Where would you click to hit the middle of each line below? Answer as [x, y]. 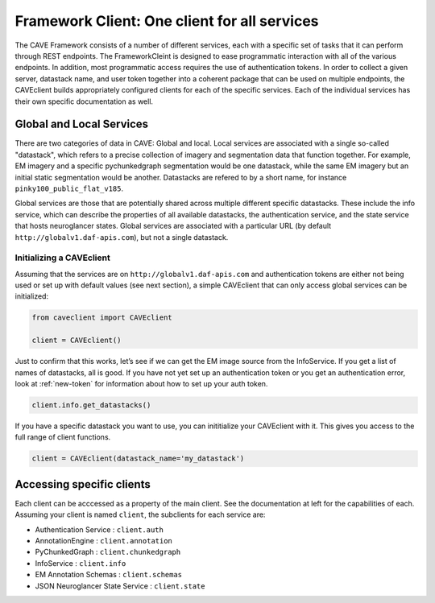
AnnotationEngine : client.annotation [104, 541]
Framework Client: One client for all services [167, 21]
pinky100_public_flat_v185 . [69, 188]
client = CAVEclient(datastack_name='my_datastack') [138, 458]
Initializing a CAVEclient [62, 258]
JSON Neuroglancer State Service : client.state [120, 586]
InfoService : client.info [81, 563]
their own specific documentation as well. [84, 101]
